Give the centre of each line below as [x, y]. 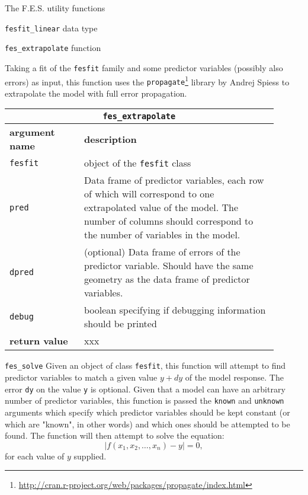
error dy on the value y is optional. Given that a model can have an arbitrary [145, 389]
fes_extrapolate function [53, 48]
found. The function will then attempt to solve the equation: [115, 435]
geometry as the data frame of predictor [167, 279]
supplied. [90, 456]
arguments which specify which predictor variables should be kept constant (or [147, 412]
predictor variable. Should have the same [169, 266]
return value [39, 341]
